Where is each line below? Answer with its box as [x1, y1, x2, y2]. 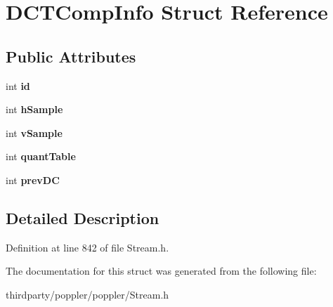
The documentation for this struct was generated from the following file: [6, 263, 317, 278]
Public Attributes [6, 45, 136, 67]
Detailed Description [6, 207, 159, 228]
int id [6, 78, 30, 93]
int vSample [6, 125, 63, 140]
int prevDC [6, 172, 60, 187]
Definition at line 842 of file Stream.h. [6, 240, 169, 254]
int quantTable [6, 149, 76, 164]
